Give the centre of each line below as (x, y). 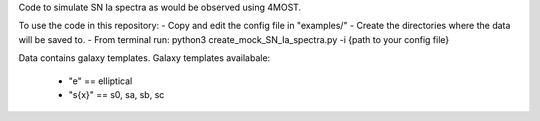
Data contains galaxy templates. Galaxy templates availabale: (144, 58)
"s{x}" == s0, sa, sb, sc (116, 94)
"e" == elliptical (100, 81)
